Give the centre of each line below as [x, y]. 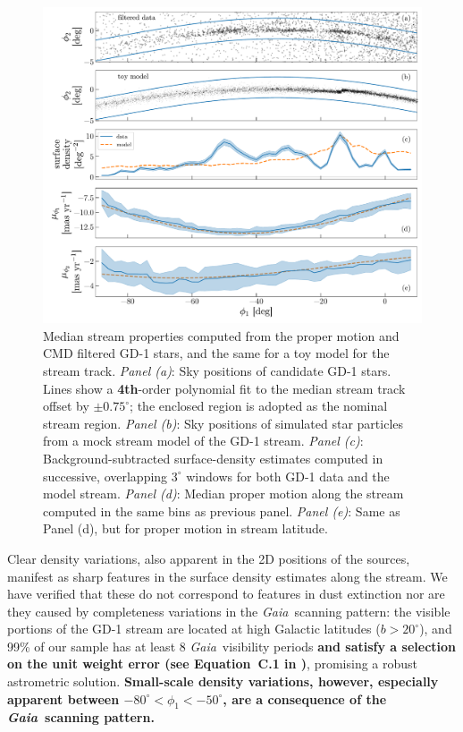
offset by [66, 406]
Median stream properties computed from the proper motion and [221, 335]
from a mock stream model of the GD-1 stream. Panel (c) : [203, 441]
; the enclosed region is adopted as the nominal [259, 406]
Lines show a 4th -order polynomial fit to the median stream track [224, 388]
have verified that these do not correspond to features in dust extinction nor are [226, 594]
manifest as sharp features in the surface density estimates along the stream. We [227, 576]
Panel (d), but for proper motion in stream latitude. [185, 528]
